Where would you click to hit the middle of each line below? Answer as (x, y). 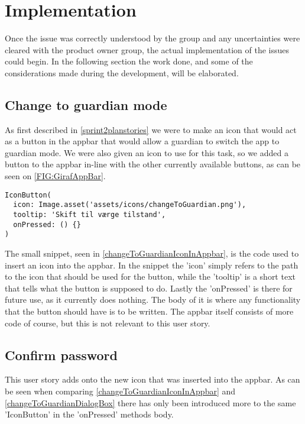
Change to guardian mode (86, 104)
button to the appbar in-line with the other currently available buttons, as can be (153, 164)
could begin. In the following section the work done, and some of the (129, 61)
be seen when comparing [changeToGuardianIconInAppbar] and (120, 391)
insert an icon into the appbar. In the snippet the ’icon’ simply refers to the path (152, 265)
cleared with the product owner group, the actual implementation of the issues (147, 49)
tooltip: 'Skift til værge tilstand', (90, 214)
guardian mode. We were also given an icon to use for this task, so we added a (147, 152)
